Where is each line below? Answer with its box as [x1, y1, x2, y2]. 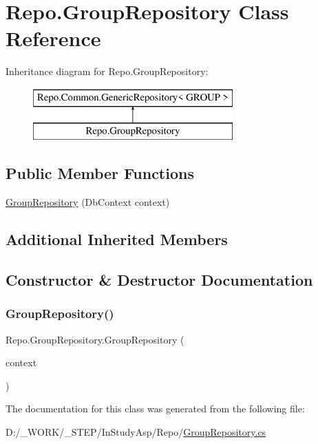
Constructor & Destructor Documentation [6, 269, 313, 290]
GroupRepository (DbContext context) [6, 195, 170, 209]
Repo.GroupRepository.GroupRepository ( [6, 332, 184, 346]
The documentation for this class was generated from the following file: [6, 401, 305, 416]
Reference [6, 24, 101, 52]
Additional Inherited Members [6, 229, 228, 250]
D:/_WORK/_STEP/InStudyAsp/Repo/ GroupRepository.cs [6, 425, 266, 439]
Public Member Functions [6, 162, 194, 184]
